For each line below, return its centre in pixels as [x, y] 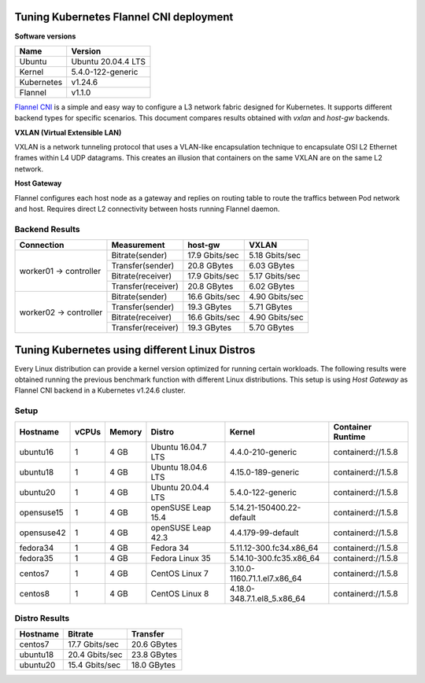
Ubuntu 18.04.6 [179, 467]
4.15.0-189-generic [264, 472]
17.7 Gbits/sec [94, 644]
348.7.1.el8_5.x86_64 [268, 598]
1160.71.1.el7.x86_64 [266, 578]
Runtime [349, 437]
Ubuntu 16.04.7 [179, 447]
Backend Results [47, 229]
